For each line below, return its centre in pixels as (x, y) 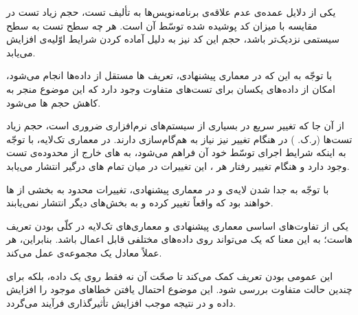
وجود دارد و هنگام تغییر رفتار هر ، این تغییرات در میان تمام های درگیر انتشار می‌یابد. (178, 165)
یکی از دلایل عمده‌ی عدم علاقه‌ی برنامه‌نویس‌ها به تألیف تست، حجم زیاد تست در (171, 12)
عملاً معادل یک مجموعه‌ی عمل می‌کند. (84, 252)
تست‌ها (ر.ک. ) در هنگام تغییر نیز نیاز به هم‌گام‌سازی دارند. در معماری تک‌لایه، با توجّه (179, 139)
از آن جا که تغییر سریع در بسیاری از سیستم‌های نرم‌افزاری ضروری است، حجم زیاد (175, 126)
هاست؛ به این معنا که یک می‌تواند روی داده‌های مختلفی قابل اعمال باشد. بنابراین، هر (179, 239)
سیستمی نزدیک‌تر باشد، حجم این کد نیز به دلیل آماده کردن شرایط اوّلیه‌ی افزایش (173, 39)
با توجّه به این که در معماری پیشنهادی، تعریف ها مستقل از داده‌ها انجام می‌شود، (169, 75)
